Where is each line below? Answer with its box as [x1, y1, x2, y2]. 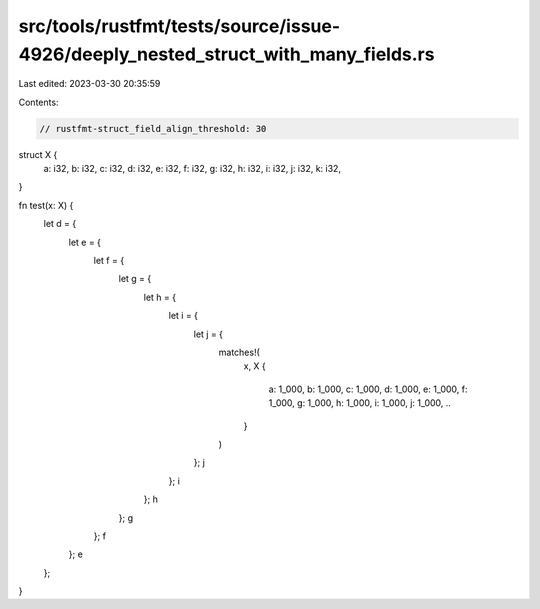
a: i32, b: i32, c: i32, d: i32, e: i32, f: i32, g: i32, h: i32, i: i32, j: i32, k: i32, [43, 163, 342, 175]
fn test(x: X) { [18, 199, 74, 211]
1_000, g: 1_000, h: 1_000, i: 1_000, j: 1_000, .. [268, 397, 452, 409]
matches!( [218, 346, 260, 358]
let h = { [143, 291, 177, 303]
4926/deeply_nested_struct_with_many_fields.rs [18, 43, 435, 65]
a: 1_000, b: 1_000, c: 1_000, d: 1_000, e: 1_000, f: [268, 383, 469, 395]
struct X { [18, 148, 58, 160]
